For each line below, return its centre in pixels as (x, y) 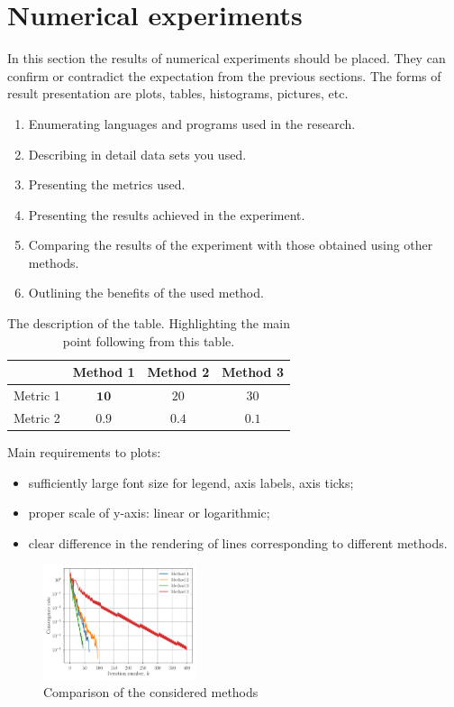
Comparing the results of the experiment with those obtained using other (231, 245)
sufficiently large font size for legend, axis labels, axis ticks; (191, 482)
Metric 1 (37, 395)
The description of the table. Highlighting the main (149, 323)
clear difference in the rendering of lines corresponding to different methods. (238, 542)
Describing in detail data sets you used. (137, 154)
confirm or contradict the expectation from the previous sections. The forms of (224, 75)
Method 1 (104, 372)
